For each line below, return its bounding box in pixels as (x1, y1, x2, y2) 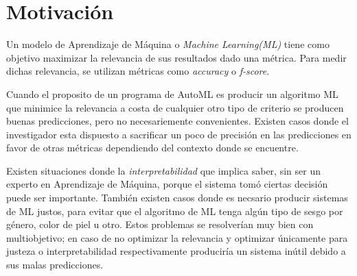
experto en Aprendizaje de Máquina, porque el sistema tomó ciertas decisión (6, 177, 328, 191)
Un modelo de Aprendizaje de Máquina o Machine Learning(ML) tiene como (6, 37, 330, 51)
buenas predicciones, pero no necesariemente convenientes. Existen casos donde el (6, 114, 349, 128)
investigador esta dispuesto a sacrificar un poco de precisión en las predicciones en (6, 127, 352, 141)
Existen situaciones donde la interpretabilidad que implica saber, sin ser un (6, 163, 321, 177)
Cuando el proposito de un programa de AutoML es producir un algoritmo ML (6, 86, 338, 101)
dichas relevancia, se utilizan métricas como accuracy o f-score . (6, 64, 270, 78)
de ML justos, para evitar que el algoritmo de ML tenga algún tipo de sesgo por (6, 203, 343, 218)
